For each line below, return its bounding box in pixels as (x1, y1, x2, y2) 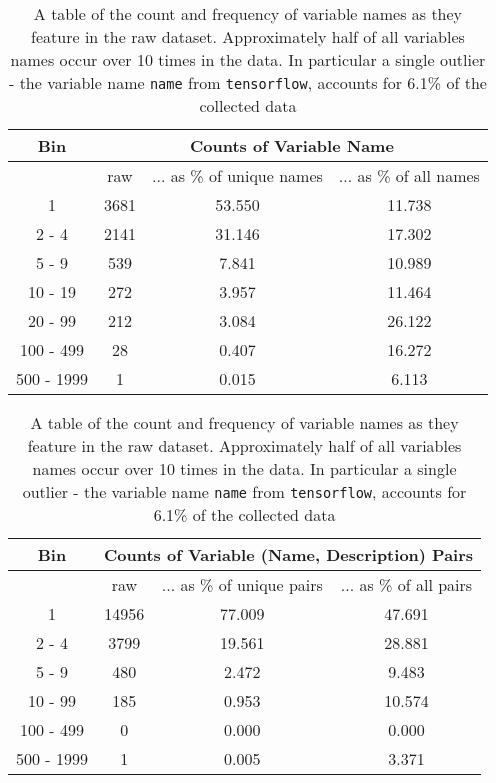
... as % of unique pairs (161, 573, 323, 596)
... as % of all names (338, 164, 480, 187)
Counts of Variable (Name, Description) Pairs (103, 543, 474, 566)
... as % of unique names (152, 164, 323, 187)
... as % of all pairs (340, 573, 473, 596)
